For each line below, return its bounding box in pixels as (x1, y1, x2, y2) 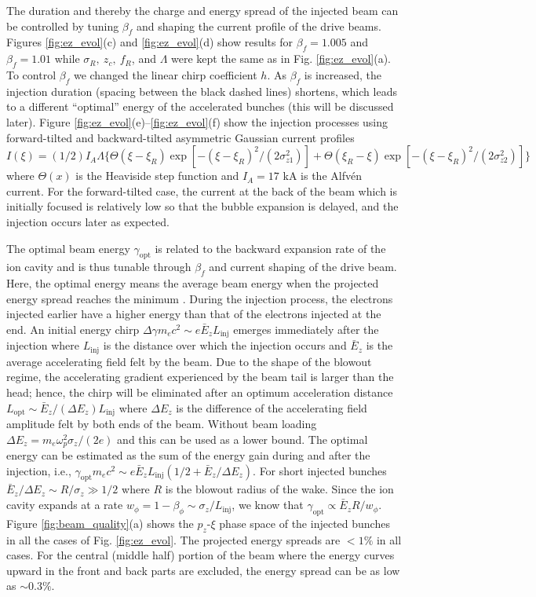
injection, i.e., (6, 462, 71, 478)
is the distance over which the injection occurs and (103, 337, 347, 353)
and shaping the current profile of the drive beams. (137, 17, 381, 34)
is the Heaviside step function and (75, 167, 239, 184)
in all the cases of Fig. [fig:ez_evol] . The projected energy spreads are (6, 531, 341, 548)
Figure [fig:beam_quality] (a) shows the (6, 515, 194, 531)
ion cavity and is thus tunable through (6, 258, 191, 275)
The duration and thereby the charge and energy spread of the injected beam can (6, 2, 399, 18)
